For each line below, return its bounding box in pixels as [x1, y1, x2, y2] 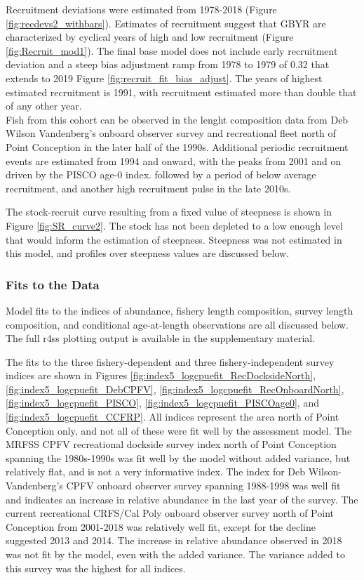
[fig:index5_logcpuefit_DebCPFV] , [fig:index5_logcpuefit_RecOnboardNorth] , [6, 381, 344, 396]
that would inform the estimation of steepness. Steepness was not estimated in [6, 232, 342, 246]
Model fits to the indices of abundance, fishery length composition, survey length [6, 303, 353, 317]
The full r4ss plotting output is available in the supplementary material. [6, 331, 316, 345]
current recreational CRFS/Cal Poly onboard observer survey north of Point [6, 506, 334, 520]
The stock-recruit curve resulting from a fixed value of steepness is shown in [6, 204, 332, 219]
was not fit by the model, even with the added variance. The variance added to [6, 547, 345, 561]
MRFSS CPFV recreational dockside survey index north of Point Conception [6, 437, 337, 452]
